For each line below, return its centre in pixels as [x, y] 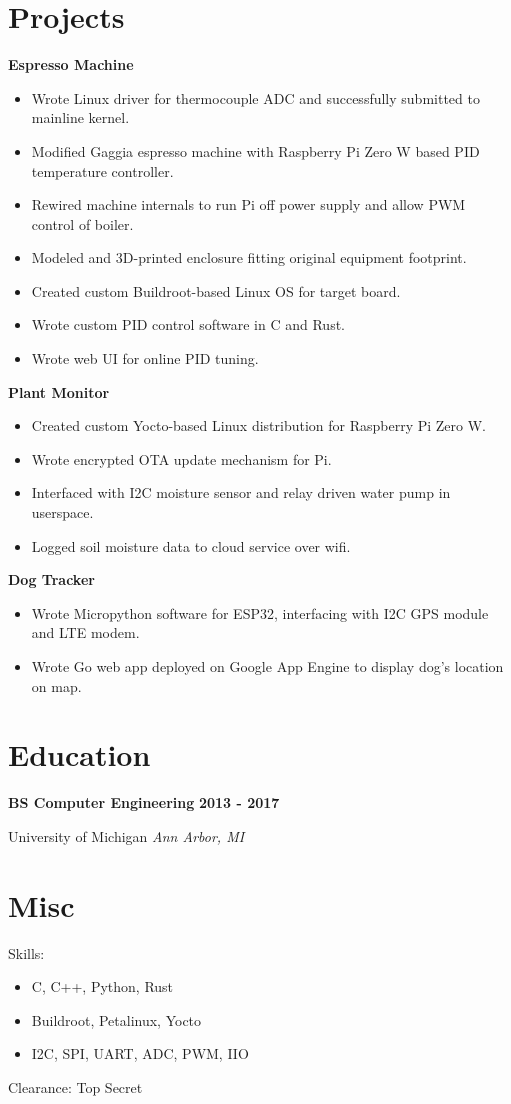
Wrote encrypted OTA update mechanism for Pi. [181, 458]
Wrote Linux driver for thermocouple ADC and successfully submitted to [255, 97]
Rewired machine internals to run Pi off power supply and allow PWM [248, 204]
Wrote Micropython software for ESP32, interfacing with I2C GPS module [260, 612]
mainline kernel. [80, 117]
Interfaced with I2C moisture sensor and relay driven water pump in [241, 492]
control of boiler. [82, 223]
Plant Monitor [59, 391]
